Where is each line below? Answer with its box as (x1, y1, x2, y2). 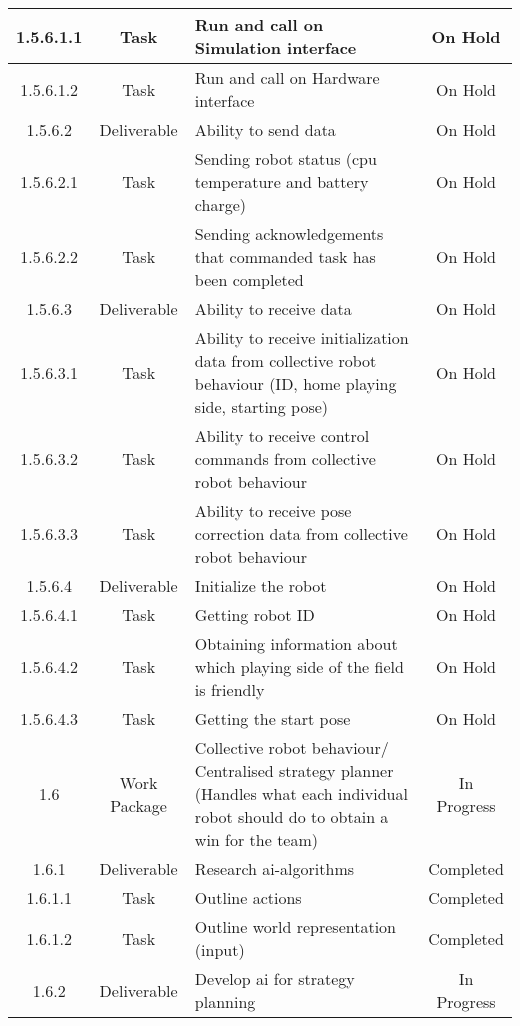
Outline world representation (194, 915, 396, 938)
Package (110, 793, 167, 817)
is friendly (194, 678, 265, 701)
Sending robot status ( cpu (194, 147, 377, 170)
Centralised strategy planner (194, 759, 394, 782)
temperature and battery (194, 170, 369, 193)
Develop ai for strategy (194, 967, 355, 990)
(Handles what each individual (194, 782, 408, 805)
